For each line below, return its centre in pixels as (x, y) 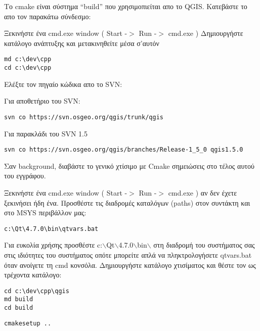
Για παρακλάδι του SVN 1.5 (46, 133)
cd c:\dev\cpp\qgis (37, 291)
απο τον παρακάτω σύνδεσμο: (48, 16)
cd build (19, 308)
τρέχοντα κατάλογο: (33, 275)
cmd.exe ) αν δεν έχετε (203, 192)
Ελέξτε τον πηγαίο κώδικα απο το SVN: (63, 84)
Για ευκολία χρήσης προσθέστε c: (53, 245)
